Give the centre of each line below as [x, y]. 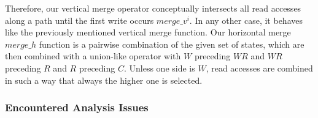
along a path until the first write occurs [79, 20]
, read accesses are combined [259, 68]
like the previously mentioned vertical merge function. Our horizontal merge [148, 32]
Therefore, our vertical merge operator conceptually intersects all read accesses [153, 8]
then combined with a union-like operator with [93, 56]
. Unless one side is [159, 68]
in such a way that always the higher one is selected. [104, 80]
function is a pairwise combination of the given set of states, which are [172, 44]
